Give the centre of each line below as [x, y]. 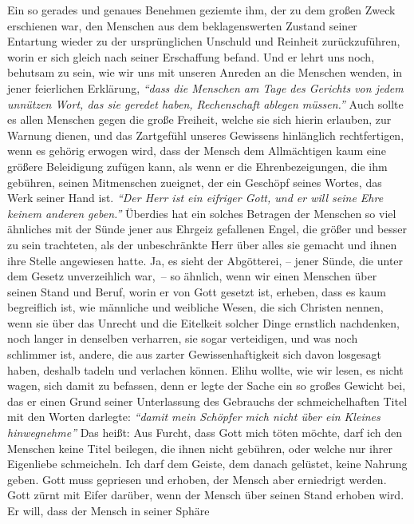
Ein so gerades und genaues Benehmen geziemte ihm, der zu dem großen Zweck [201, 10]
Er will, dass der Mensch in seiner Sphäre [108, 510]
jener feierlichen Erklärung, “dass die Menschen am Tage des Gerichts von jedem [205, 87]
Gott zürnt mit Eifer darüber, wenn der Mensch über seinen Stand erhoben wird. [206, 495]
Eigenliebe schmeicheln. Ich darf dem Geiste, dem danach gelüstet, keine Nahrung [207, 464]
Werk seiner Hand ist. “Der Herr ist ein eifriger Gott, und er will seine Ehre [195, 198]
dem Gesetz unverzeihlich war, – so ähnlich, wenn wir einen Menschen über [192, 276]
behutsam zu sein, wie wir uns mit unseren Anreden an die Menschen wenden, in [205, 72]
